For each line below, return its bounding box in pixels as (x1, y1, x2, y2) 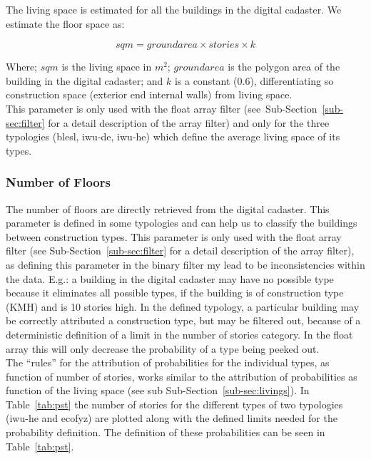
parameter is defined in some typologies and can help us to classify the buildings (6, 215, 357, 230)
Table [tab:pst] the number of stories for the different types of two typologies (6, 396, 343, 411)
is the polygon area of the (228, 59, 340, 74)
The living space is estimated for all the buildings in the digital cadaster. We (6, 2, 342, 16)
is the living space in (61, 59, 152, 74)
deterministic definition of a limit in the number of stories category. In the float (6, 326, 353, 341)
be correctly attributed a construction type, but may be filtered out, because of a (6, 313, 361, 328)
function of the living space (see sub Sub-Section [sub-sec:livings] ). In (6, 383, 310, 398)
